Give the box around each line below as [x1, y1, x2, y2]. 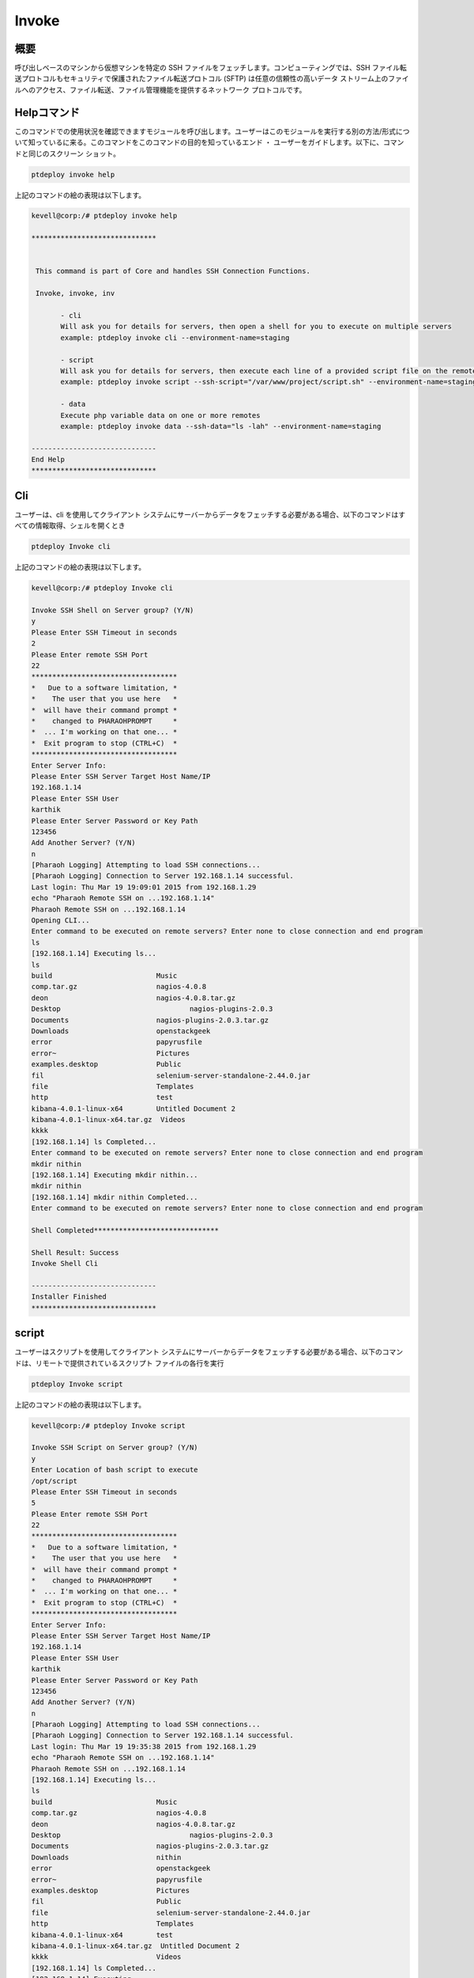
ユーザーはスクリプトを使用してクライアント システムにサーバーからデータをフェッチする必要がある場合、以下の [14, 1347, 383, 1357]
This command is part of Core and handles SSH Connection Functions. [36, 267, 311, 276]
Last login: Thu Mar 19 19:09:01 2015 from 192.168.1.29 [31, 882, 257, 892]
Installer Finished [31, 1292, 107, 1302]
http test [31, 1093, 174, 1102]
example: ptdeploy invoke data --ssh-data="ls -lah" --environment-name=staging [60, 422, 382, 430]
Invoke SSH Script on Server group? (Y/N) [31, 1443, 198, 1452]
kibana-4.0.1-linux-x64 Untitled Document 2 [31, 1104, 236, 1113]
